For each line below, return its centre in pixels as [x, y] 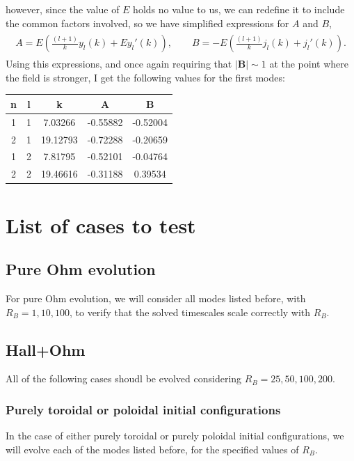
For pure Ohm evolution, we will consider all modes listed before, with [156, 298]
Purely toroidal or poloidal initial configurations [143, 409]
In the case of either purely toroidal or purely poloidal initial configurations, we [175, 436]
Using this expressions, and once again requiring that [119, 64]
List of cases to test [101, 225]
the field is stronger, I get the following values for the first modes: [145, 77]
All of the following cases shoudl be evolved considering [124, 378]
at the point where [309, 64]
